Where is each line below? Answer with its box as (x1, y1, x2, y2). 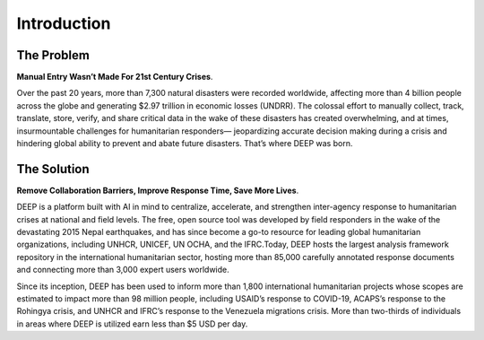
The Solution (16, 161, 90, 177)
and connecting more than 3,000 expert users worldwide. (16, 265, 229, 275)
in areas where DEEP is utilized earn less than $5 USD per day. (16, 318, 248, 329)
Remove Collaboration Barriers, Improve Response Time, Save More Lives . (16, 185, 299, 196)
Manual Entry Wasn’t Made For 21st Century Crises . (16, 72, 213, 83)
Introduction (16, 13, 111, 33)
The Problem (16, 48, 90, 63)
